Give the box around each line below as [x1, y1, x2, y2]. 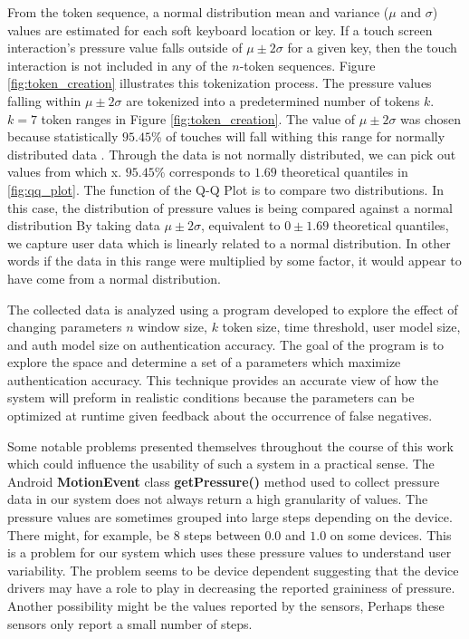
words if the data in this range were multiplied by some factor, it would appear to [7, 251, 462, 270]
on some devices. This [330, 525, 452, 544]
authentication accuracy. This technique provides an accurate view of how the [7, 370, 439, 389]
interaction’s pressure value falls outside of [7, 38, 243, 57]
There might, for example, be [7, 525, 169, 544]
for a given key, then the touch [287, 38, 457, 57]
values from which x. [7, 162, 122, 181]
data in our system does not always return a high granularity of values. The [7, 489, 428, 508]
